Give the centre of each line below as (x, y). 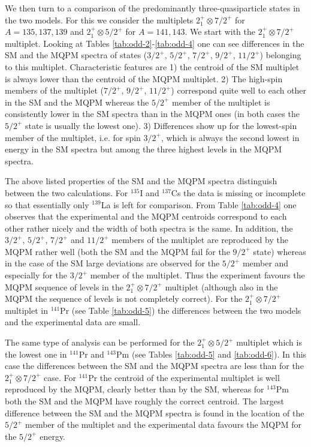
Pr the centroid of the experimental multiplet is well (184, 377)
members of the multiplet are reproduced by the (200, 240)
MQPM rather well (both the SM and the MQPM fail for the (117, 251)
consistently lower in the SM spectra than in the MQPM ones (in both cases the (152, 114)
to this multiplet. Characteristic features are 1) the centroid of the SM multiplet (152, 66)
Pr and (91, 354)
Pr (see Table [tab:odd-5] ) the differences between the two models (181, 310)
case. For (60, 377)
